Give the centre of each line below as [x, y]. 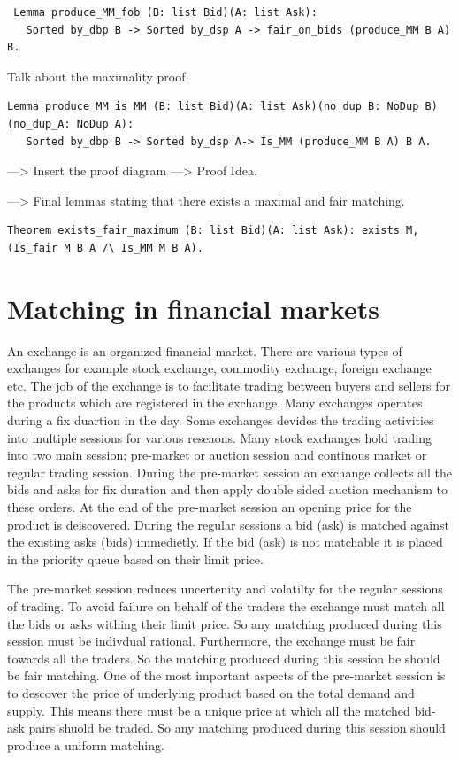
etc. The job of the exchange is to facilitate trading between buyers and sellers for [229, 385]
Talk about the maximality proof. [98, 76]
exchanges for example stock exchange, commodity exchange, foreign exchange [219, 368]
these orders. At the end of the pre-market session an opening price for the [210, 507]
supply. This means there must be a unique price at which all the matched [209, 710]
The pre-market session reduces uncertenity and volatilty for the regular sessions [225, 589]
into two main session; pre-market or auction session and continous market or [217, 455]
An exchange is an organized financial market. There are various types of [205, 350]
